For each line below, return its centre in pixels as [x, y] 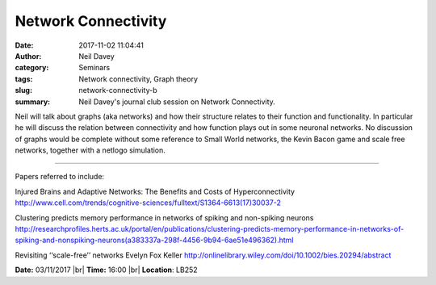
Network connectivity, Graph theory [138, 79]
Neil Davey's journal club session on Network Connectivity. [177, 102]
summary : [33, 102]
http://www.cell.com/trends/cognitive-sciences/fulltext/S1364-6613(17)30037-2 [148, 203]
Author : [28, 56]
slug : [23, 90]
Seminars [94, 68]
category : [32, 68]
